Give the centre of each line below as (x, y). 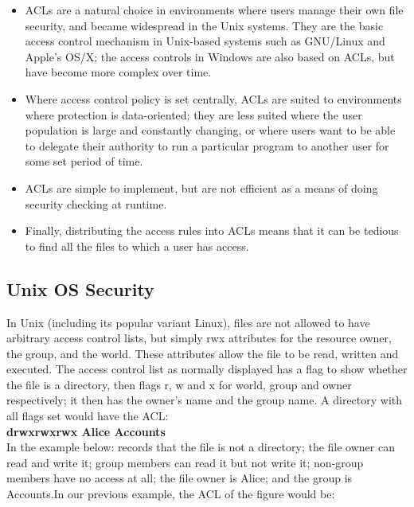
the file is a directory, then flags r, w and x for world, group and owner (179, 384)
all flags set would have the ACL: (88, 416)
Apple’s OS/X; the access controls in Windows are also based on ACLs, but (210, 56)
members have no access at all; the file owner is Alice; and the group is (180, 478)
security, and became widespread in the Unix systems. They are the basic (204, 25)
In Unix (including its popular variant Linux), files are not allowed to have (188, 322)
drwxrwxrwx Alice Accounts (86, 431)
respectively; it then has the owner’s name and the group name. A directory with (205, 400)
